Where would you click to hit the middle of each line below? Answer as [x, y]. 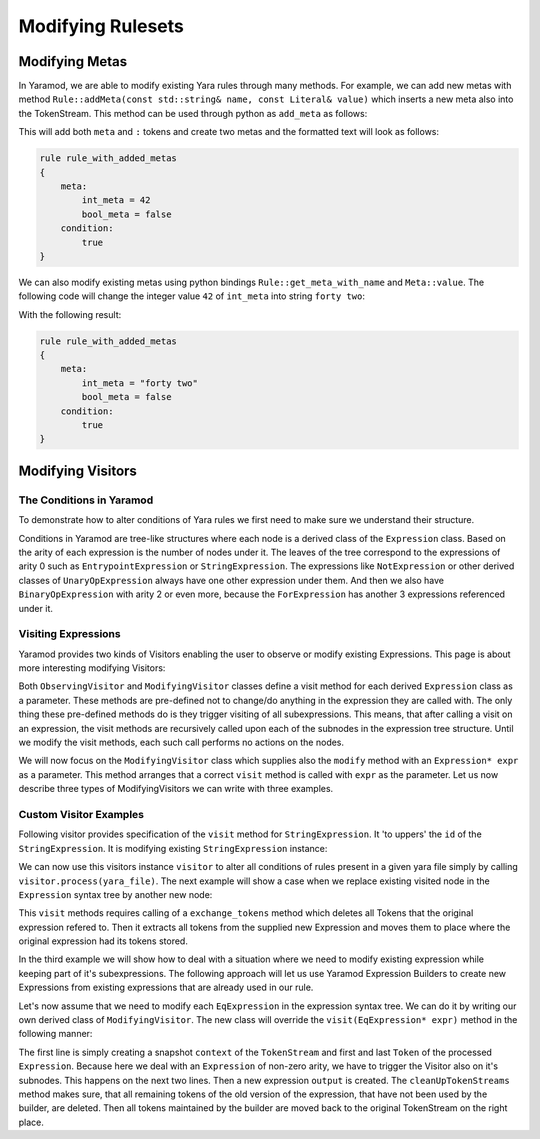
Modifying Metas [73, 61]
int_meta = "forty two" [140, 383]
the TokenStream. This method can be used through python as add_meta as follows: [193, 113]
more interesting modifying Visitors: [92, 668]
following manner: [55, 1034]
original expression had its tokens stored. [103, 941]
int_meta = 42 [116, 200]
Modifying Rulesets [101, 26]
